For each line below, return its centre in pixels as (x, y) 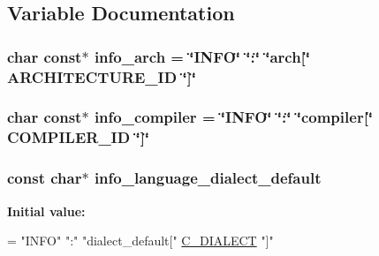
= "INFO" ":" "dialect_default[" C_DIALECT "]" (140, 241)
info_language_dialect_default (208, 178)
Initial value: (46, 211)
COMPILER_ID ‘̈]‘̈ (79, 137)
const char (45, 178)
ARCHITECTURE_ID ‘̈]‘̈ (102, 76)
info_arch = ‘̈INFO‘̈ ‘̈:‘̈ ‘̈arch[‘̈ (202, 56)
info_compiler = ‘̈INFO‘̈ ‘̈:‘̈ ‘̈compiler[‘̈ (234, 117)
